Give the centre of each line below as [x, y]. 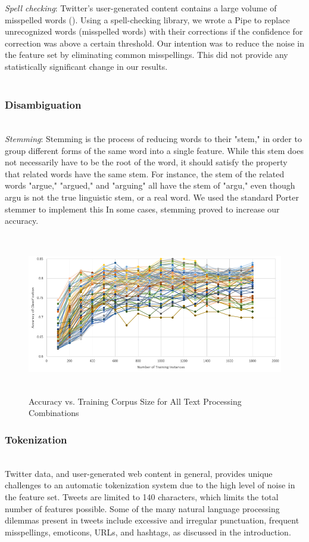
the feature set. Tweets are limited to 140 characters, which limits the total [142, 497]
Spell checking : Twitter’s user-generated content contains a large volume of [141, 8]
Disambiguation [43, 105]
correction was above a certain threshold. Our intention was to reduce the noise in [154, 43]
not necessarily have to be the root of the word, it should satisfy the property [146, 162]
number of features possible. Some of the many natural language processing [142, 508]
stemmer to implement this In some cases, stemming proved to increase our [142, 209]
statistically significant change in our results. [86, 66]
